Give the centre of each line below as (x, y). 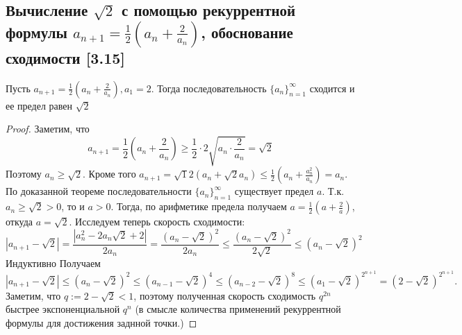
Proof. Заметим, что (48, 129)
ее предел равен (39, 105)
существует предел (274, 191)
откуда (19, 222)
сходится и (332, 88)
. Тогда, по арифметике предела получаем (199, 206)
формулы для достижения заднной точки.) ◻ (101, 322)
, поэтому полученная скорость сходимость (225, 295)
